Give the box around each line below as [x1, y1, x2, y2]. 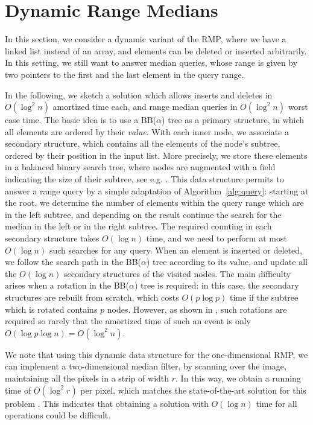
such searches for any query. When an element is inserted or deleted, [49, 243, 302, 256]
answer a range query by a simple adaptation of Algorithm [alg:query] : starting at [5, 184, 309, 197]
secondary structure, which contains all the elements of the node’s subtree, [5, 137, 280, 150]
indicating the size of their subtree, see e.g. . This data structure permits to [5, 173, 284, 185]
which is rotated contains [5, 302, 98, 315]
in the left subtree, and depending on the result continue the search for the [5, 208, 282, 220]
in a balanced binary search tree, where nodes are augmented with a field [5, 161, 276, 173]
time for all [256, 397, 297, 409]
